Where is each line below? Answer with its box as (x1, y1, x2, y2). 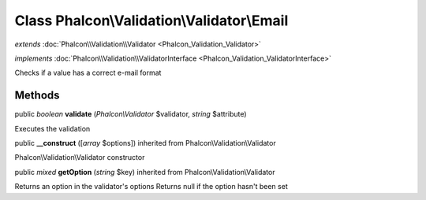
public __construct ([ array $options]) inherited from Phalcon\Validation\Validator (14, 139, 276, 148)
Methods (14, 89, 60, 102)
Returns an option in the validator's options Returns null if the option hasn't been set (14, 182, 288, 191)
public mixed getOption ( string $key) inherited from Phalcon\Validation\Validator (14, 167, 275, 176)
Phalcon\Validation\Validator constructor (14, 153, 145, 162)
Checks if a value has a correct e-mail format (14, 68, 162, 78)
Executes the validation (14, 124, 91, 133)
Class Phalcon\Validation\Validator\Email (14, 12, 289, 29)
